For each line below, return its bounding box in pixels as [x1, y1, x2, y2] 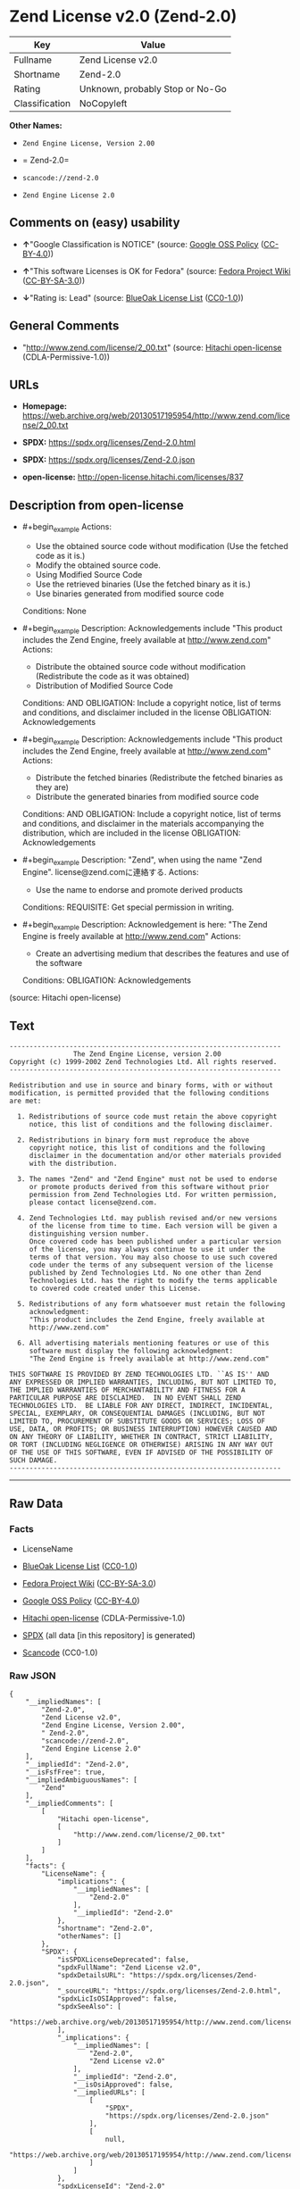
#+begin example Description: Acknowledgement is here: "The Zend [21, 920, 268, 932]
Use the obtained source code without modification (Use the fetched [35, 540, 288, 551]
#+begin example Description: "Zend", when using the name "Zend [21, 854, 262, 867]
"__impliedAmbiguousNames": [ [25, 1775, 138, 1785]
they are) [35, 781, 70, 792]
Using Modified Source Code [35, 569, 143, 579]
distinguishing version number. [29, 1229, 150, 1238]
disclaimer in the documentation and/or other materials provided [29, 1151, 281, 1160]
